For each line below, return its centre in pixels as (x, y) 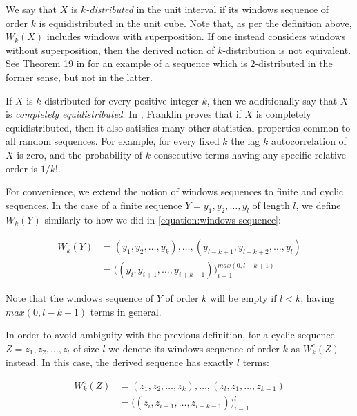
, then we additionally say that (272, 100)
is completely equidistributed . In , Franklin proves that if (124, 114)
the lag (245, 141)
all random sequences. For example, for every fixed (113, 141)
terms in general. (126, 311)
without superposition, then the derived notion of (110, 49)
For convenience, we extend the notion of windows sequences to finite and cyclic (175, 191)
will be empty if (243, 298)
